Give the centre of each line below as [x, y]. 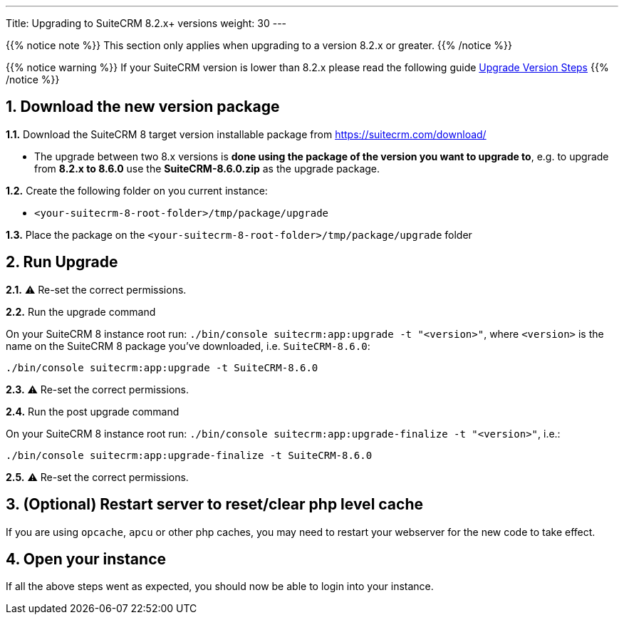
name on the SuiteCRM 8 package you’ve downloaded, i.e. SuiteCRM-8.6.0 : [188, 346]
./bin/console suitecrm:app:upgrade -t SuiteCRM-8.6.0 [162, 367]
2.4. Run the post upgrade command [93, 411]
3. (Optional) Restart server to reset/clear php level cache [214, 505]
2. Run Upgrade [62, 262]
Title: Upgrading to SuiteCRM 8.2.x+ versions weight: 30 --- [146, 23]
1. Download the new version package [143, 107]
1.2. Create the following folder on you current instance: [137, 190]
